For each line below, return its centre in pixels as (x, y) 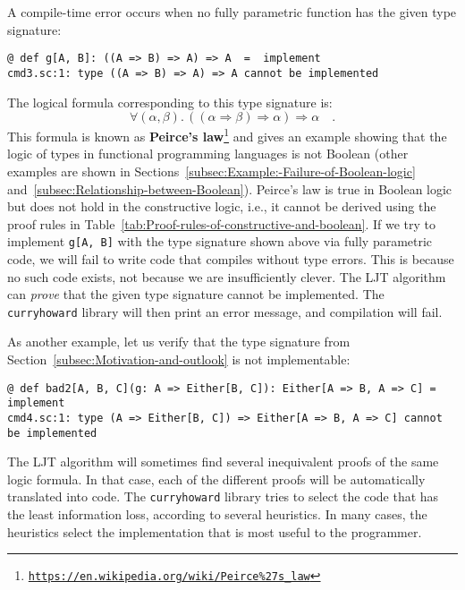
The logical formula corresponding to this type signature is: (170, 102)
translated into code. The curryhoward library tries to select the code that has (223, 496)
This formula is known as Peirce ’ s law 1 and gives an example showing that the (227, 135)
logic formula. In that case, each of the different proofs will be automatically (216, 479)
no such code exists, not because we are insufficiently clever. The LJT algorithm (227, 276)
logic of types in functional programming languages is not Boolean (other (208, 154)
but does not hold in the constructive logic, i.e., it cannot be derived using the (222, 206)
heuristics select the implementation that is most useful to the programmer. (215, 531)
